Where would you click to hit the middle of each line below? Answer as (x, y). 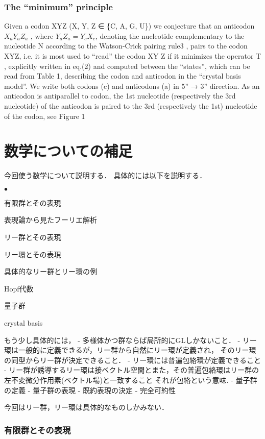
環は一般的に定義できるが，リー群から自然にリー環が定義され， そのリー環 (130, 350)
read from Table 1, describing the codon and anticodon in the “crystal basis (123, 76)
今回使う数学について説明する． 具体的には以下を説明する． (105, 175)
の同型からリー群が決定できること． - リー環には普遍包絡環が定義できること (133, 360)
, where (42, 35)
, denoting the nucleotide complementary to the (170, 35)
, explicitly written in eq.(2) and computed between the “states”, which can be (127, 66)
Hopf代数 (19, 288)
